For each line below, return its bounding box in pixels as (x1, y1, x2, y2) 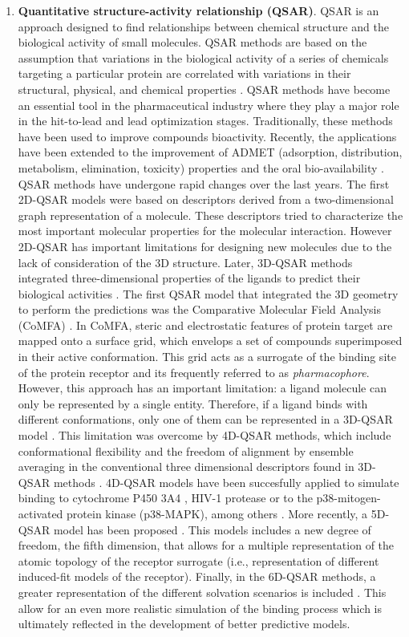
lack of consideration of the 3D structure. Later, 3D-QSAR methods (18, 254, 353, 270)
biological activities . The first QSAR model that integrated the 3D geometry (18, 285, 399, 302)
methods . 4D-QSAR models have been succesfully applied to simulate (53, 473, 399, 490)
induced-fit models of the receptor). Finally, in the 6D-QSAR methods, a (18, 568, 376, 585)
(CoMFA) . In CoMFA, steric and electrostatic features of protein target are (18, 316, 393, 333)
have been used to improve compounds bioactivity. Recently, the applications (18, 128, 397, 144)
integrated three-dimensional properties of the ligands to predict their (18, 270, 361, 286)
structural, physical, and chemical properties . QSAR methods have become (18, 80, 391, 97)
